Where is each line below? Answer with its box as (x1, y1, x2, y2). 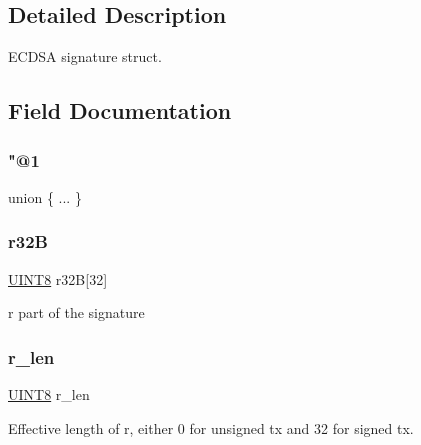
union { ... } (8, 186, 82, 207)
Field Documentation (8, 95, 232, 126)
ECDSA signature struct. (8, 46, 162, 67)
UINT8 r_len (8, 384, 90, 405)
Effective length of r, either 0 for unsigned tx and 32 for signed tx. (8, 417, 414, 438)
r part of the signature (8, 302, 145, 323)
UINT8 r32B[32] (8, 268, 108, 289)
